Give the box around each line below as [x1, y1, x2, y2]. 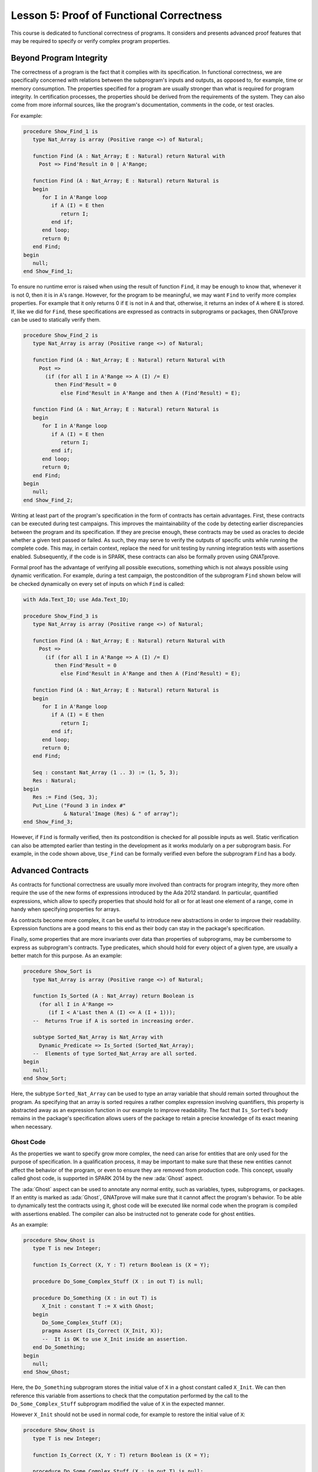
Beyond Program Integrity [11, 53, 108, 63]
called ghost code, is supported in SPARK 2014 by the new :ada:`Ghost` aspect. [11, 1175, 204, 1182]
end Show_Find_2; [23, 496, 74, 503]
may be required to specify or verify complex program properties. [11, 37, 170, 44]
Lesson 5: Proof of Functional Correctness [11, 9, 223, 22]
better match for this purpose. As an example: [11, 952, 122, 959]
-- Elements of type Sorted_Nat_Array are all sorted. [32, 1050, 197, 1057]
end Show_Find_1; [23, 268, 74, 275]
